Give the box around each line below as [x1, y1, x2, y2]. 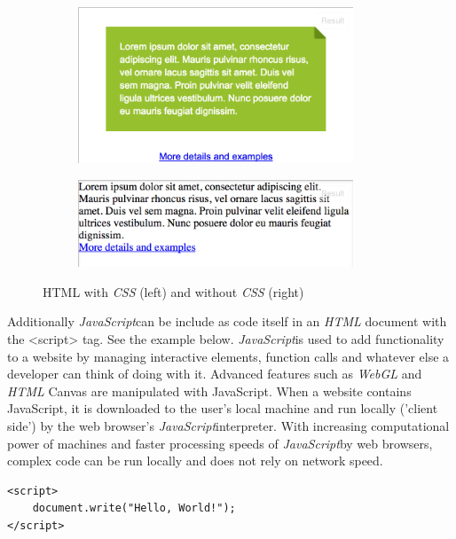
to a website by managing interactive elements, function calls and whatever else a [7, 347, 450, 365]
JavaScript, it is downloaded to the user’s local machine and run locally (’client [7, 399, 438, 418]
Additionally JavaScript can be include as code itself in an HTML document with [7, 312, 447, 331]
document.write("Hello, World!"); [32, 502, 236, 515]
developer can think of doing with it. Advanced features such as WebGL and [7, 364, 422, 383]
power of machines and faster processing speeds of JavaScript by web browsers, [7, 434, 433, 452]
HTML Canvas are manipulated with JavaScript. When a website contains [7, 381, 412, 400]
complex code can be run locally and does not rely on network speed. [7, 451, 383, 470]
